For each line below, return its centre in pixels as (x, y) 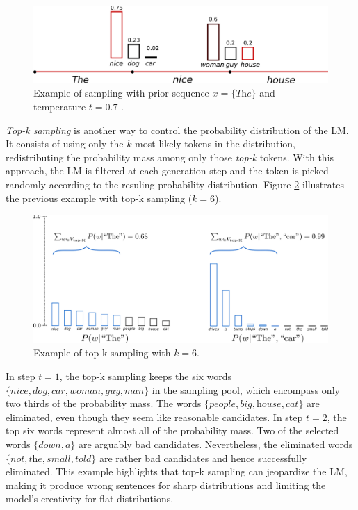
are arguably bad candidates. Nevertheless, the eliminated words (215, 444)
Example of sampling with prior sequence (121, 93)
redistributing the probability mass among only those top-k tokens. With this (170, 157)
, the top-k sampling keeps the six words (146, 376)
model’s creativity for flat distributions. (90, 499)
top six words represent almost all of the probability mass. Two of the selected (172, 430)
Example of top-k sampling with (102, 353)
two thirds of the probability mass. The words (104, 403)
